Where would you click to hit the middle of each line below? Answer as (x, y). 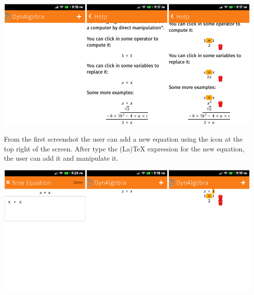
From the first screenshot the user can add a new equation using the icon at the (123, 138)
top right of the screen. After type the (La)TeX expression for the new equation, (124, 148)
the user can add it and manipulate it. (61, 158)
